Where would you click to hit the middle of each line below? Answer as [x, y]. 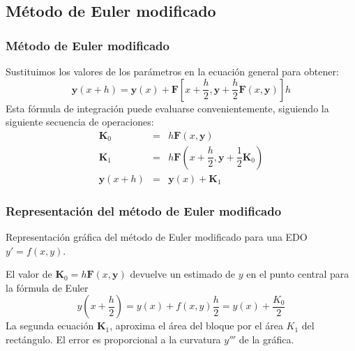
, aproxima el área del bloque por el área [196, 326]
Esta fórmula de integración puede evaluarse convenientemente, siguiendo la [167, 108]
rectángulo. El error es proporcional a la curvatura [113, 339]
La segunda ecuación [50, 326]
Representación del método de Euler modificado [144, 210]
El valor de [29, 274]
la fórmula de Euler [47, 287]
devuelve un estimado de [183, 274]
